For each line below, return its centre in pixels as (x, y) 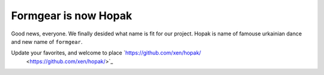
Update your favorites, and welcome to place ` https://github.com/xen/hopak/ (106, 53)
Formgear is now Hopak (71, 16)
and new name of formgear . (47, 41)
